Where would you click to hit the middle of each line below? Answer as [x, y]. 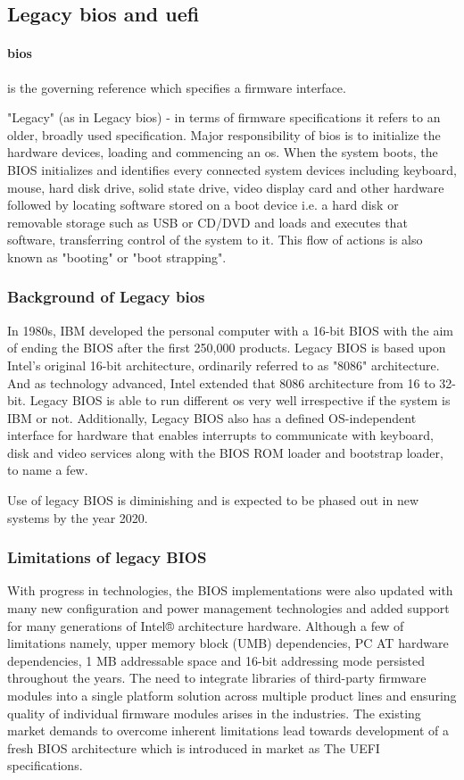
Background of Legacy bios [106, 297]
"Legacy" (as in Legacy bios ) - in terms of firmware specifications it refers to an [224, 117]
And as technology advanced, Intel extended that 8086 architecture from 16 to [221, 382]
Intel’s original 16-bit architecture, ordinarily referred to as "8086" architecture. [224, 365]
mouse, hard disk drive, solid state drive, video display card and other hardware [226, 187]
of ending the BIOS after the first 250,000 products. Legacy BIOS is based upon [227, 348]
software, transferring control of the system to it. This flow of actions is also [215, 240]
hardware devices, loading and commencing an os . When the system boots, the [223, 152]
